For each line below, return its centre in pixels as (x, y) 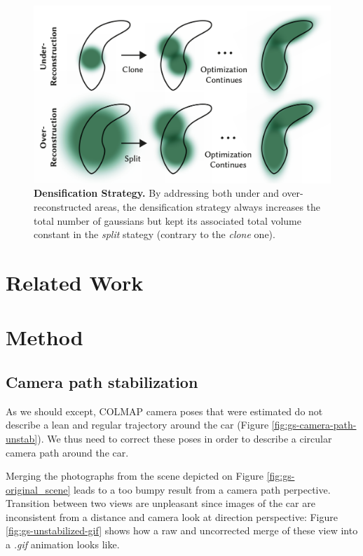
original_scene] (38, 489)
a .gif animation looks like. (63, 544)
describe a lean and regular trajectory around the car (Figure (137, 425)
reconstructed (63, 207)
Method (44, 337)
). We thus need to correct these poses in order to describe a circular (185, 438)
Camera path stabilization (102, 381)
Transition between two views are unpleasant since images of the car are (160, 503)
